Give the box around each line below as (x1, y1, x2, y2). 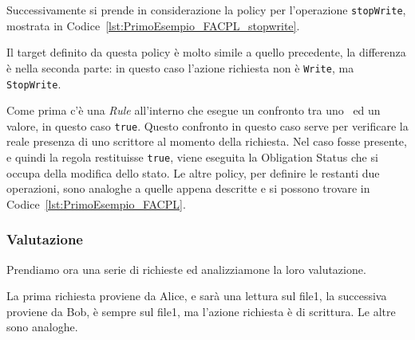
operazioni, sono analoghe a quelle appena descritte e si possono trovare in (6, 180, 370, 197)
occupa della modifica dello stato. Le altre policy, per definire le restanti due (6, 164, 380, 181)
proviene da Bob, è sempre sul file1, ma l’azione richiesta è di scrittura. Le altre (6, 303, 396, 319)
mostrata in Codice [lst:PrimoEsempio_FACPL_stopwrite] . (6, 17, 300, 33)
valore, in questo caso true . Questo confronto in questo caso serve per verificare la (6, 117, 409, 134)
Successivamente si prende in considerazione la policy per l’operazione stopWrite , (6, 2, 406, 18)
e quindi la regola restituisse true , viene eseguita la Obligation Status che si (6, 149, 378, 165)
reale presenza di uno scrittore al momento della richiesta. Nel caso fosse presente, (6, 133, 407, 150)
